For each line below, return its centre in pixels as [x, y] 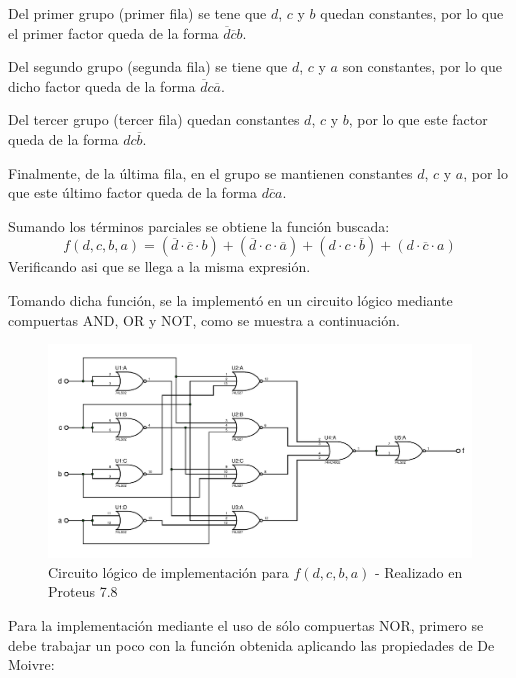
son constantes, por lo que [422, 66]
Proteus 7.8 [83, 591]
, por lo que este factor [418, 119]
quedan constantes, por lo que [412, 13]
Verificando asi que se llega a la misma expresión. [159, 266]
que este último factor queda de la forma [133, 192]
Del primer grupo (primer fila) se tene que [137, 13]
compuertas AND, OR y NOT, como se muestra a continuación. [204, 319]
